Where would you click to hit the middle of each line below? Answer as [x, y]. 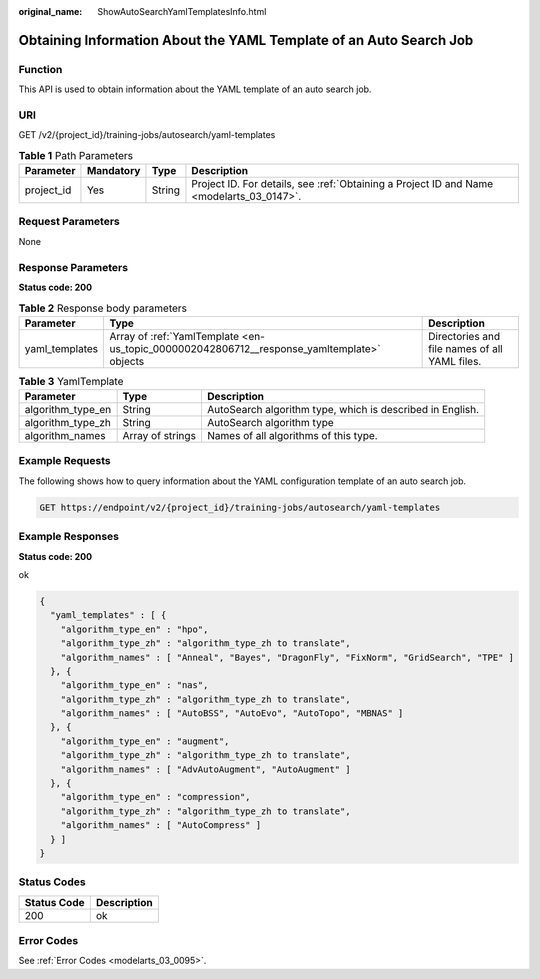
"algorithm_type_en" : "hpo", [134, 629]
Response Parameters [73, 267]
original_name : [50, 11]
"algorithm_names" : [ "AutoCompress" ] [161, 825]
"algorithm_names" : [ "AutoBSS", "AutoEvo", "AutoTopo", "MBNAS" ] [232, 713]
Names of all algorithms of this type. [292, 436]
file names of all [466, 348]
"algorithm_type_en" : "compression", [155, 797]
